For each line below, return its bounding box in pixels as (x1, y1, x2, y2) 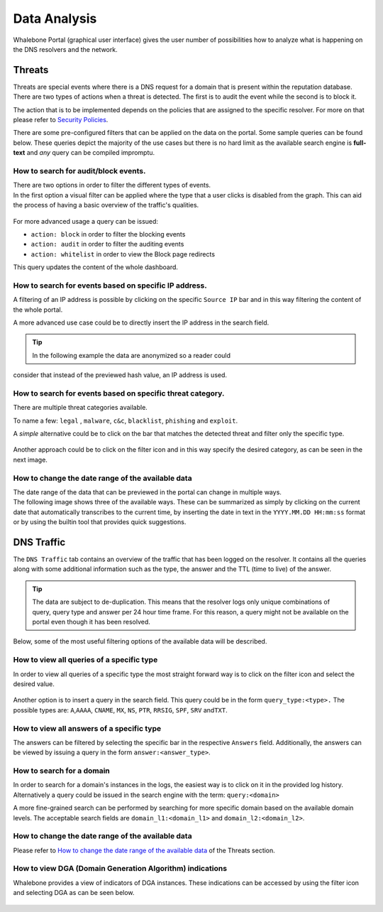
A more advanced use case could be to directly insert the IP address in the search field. (13, 318, 270, 327)
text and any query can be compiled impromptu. (13, 148, 155, 157)
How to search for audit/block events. (13, 165, 146, 175)
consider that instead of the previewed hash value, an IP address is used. (13, 371, 227, 379)
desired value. (13, 679, 55, 688)
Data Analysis (13, 11, 97, 26)
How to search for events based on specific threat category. (13, 388, 225, 398)
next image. (13, 455, 48, 464)
